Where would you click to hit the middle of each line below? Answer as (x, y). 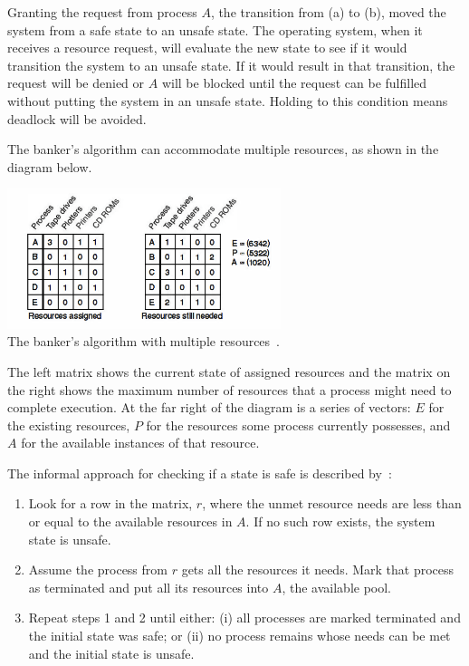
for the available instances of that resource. (140, 443)
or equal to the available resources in (130, 521)
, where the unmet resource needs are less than (332, 503)
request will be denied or (76, 83)
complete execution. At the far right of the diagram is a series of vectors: (209, 407)
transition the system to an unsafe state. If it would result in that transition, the (231, 65)
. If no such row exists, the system (340, 521)
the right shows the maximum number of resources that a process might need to (230, 389)
